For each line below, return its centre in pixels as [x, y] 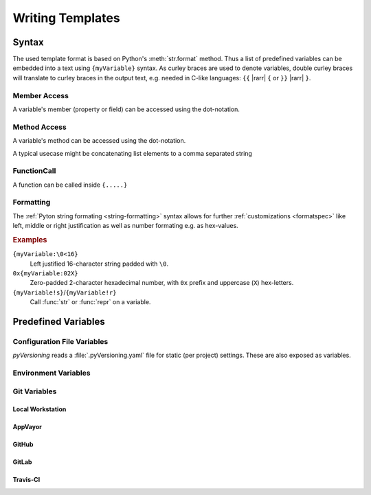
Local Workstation [40, 409]
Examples [30, 240]
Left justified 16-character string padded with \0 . [99, 264]
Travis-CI [26, 480]
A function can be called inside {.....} [70, 185]
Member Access [41, 95]
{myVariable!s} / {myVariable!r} [65, 292]
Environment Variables [52, 373]
